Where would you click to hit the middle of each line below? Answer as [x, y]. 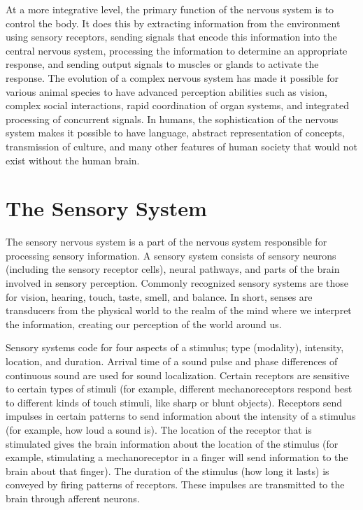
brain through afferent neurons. [73, 498]
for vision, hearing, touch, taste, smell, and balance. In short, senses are [159, 296]
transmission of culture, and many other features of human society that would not [182, 146]
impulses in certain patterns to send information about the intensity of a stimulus [181, 416]
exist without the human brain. [73, 160]
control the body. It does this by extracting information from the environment [173, 23]
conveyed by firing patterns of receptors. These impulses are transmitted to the [175, 484]
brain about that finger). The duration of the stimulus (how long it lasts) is [168, 470]
